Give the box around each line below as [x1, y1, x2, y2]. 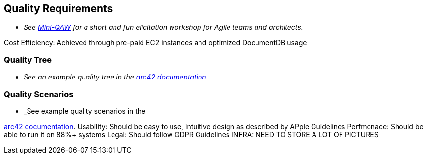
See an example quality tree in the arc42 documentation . [24, 73, 208, 81]
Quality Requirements [4, 2, 113, 15]
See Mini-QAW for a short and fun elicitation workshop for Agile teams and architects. [24, 23, 303, 32]
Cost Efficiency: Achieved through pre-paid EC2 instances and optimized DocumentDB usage [4, 38, 307, 47]
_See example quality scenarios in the [24, 106, 146, 115]
